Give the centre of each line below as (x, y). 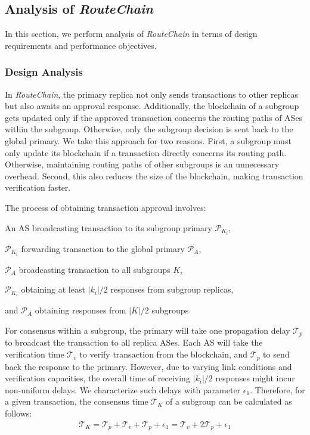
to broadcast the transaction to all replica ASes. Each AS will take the (134, 342)
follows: (18, 413)
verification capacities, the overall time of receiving (97, 378)
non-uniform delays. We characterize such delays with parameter (123, 389)
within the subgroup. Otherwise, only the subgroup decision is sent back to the (149, 129)
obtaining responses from (80, 310)
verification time (35, 354)
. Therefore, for (278, 389)
